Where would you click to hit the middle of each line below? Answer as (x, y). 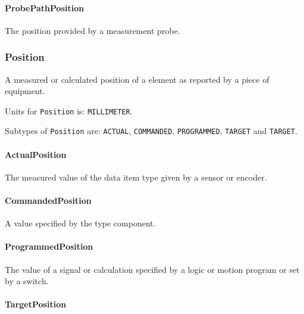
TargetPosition (36, 304)
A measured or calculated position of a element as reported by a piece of (137, 79)
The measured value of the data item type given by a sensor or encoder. (136, 177)
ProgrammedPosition (49, 246)
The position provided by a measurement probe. (93, 30)
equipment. (25, 91)
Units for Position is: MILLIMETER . (69, 111)
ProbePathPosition (45, 7)
